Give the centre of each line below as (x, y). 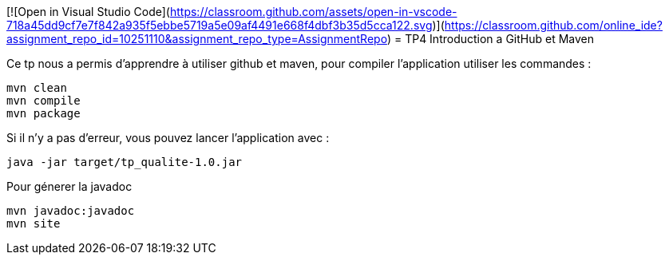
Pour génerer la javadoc (69, 186)
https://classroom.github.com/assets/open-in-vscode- (313, 12)
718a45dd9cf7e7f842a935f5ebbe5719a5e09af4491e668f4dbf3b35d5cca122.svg (220, 25)
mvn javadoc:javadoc (71, 211)
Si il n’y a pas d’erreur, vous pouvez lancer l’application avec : (168, 138)
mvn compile (44, 101)
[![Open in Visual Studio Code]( (88, 12)
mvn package (44, 113)
